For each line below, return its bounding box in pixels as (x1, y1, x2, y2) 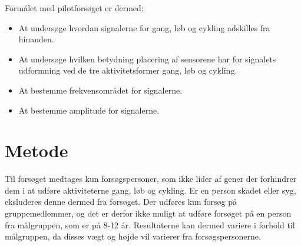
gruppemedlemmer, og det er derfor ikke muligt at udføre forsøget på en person (5, 207, 292, 220)
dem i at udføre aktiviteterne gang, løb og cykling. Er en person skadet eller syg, (5, 184, 296, 196)
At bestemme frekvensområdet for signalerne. (18, 84, 183, 96)
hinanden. (18, 33, 54, 45)
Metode (5, 138, 68, 162)
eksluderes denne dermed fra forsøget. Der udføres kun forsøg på (5, 195, 237, 208)
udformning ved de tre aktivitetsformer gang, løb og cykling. (18, 64, 237, 77)
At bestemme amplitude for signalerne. (18, 104, 160, 116)
